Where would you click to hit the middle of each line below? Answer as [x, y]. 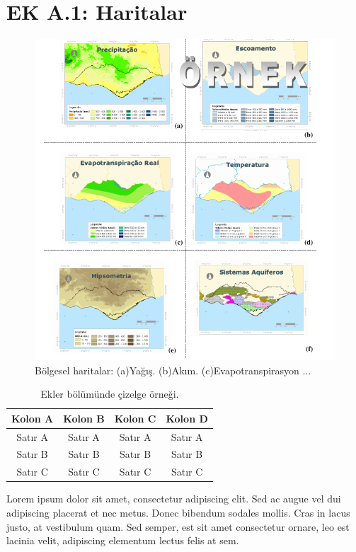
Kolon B [84, 418]
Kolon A [33, 418]
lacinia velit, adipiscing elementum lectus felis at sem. [123, 540]
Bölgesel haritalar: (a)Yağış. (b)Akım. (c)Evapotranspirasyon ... [173, 370]
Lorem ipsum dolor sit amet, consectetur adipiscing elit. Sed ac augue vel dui [174, 499]
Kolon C [135, 418]
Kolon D [187, 418]
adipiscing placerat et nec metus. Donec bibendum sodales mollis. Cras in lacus [178, 513]
